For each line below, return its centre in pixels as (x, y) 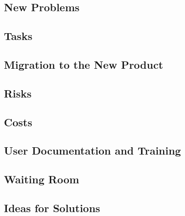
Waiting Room (42, 179)
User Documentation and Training (92, 150)
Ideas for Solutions (52, 207)
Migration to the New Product (84, 64)
